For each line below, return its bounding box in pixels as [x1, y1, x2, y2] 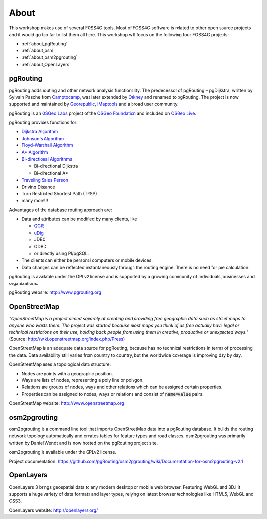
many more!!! [21, 198, 48, 204]
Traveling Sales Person [21, 177, 69, 183]
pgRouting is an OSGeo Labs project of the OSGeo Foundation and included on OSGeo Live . [9, 110, 196, 116]
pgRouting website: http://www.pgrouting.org [9, 289, 101, 295]
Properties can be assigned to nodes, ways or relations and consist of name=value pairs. [21, 391, 204, 397]
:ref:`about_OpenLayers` [21, 61, 71, 67]
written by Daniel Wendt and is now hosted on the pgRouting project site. [9, 440, 158, 446]
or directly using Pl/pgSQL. [34, 250, 89, 256]
